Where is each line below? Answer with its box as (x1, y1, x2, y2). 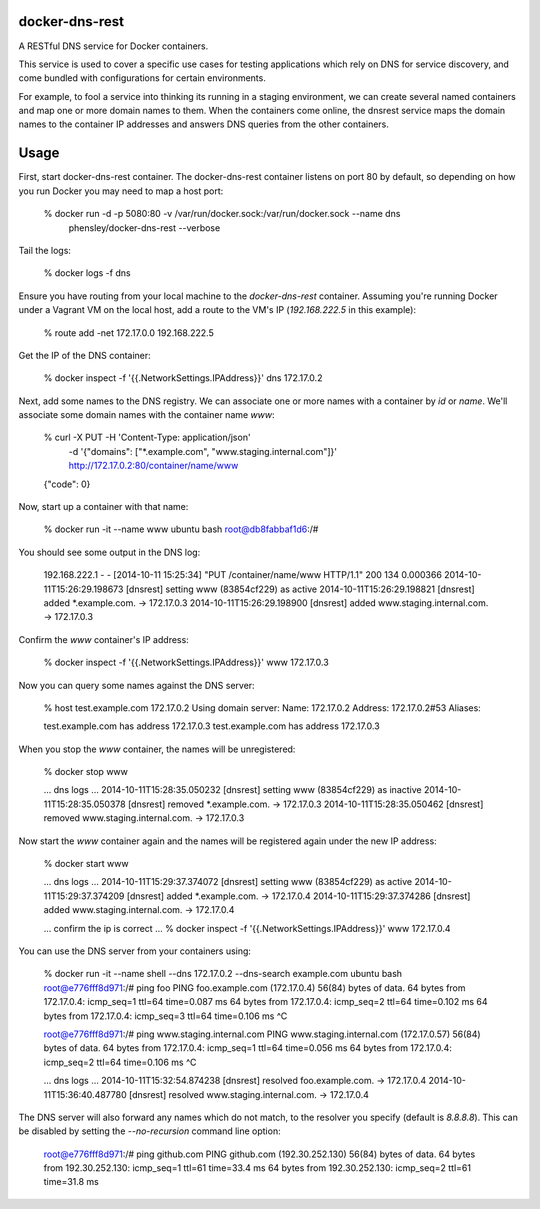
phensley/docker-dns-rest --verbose (68, 221, 221, 234)
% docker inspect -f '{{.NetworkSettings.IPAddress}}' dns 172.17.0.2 (43, 372, 323, 384)
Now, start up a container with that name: (18, 501, 189, 513)
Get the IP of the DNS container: (18, 349, 152, 361)
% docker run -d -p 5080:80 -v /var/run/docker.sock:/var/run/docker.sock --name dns (43, 208, 401, 220)
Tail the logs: (18, 244, 72, 256)
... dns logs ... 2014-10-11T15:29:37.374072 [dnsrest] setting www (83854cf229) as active (43, 876, 413, 888)
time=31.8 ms (43, 1176, 99, 1188)
